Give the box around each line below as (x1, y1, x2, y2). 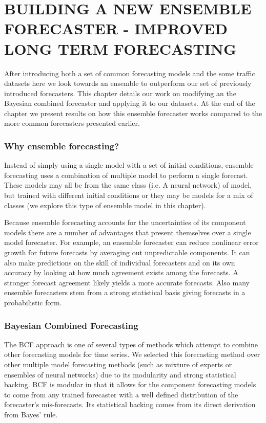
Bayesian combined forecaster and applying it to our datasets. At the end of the (4, 98, 255, 108)
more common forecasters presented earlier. (4, 118, 140, 128)
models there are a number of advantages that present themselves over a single (4, 227, 251, 237)
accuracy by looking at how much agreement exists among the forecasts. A (4, 267, 238, 278)
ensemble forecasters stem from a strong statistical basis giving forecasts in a (4, 287, 245, 298)
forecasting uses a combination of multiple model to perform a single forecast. (4, 169, 248, 180)
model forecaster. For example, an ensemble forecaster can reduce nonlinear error (4, 237, 259, 248)
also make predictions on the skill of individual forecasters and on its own (4, 257, 235, 268)
